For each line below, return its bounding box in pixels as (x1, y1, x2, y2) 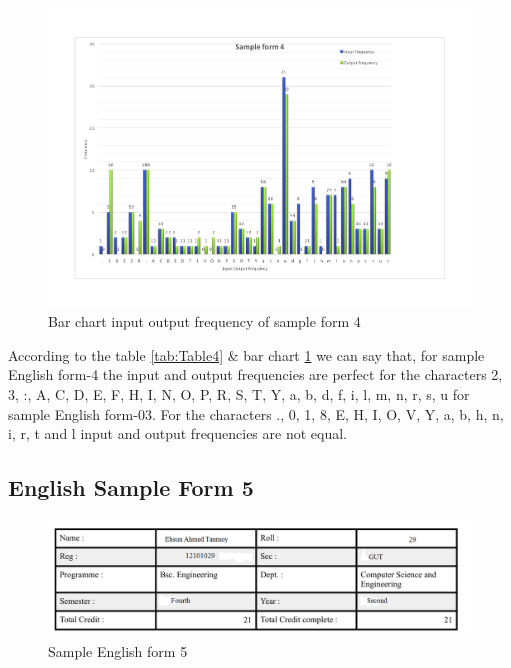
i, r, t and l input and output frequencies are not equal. (8, 423, 347, 444)
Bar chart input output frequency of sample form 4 (48, 311, 361, 332)
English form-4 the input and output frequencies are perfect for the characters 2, (8, 364, 503, 385)
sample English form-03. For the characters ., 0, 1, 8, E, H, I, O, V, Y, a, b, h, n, (8, 403, 504, 424)
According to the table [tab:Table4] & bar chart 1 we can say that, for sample (8, 344, 485, 365)
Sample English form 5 (48, 641, 188, 662)
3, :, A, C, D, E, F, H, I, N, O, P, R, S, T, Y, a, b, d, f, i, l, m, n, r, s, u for (8, 384, 470, 405)
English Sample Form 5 (8, 472, 254, 503)
